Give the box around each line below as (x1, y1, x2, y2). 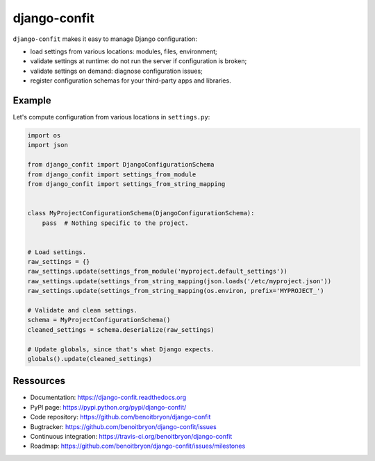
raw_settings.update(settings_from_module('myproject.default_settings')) (27, 267, 288, 276)
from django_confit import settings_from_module (27, 170, 197, 178)
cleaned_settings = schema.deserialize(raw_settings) (27, 326, 215, 333)
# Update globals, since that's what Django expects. (27, 345, 215, 353)
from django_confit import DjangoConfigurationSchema (27, 160, 215, 169)
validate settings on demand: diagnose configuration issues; (30, 67, 203, 75)
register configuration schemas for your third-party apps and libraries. (30, 76, 232, 85)
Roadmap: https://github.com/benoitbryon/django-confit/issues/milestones (30, 442, 246, 451)
